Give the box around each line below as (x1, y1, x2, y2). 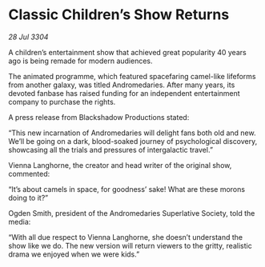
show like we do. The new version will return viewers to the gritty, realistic (8, 241, 252, 250)
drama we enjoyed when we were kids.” (8, 249, 140, 259)
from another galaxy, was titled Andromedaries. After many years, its (8, 80, 235, 90)
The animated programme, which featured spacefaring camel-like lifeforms (8, 71, 256, 81)
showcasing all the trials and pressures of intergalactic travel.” (8, 145, 214, 154)
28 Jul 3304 (8, 32, 49, 42)
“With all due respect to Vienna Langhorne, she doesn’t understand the (8, 232, 243, 241)
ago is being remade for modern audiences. (8, 56, 153, 66)
